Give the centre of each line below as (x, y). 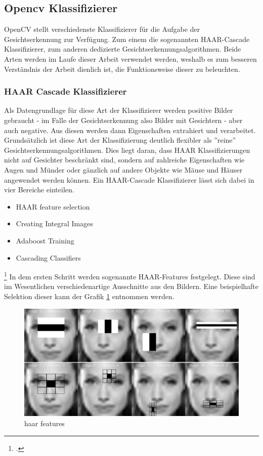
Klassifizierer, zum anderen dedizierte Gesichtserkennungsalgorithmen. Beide (123, 49)
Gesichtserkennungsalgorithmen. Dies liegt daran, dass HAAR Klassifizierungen (127, 150)
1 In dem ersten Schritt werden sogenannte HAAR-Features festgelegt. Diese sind (130, 276)
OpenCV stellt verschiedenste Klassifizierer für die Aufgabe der (102, 29)
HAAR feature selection (53, 206)
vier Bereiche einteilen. (39, 190)
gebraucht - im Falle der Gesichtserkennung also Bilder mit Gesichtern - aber (123, 120)
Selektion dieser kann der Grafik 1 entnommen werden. (89, 296)
